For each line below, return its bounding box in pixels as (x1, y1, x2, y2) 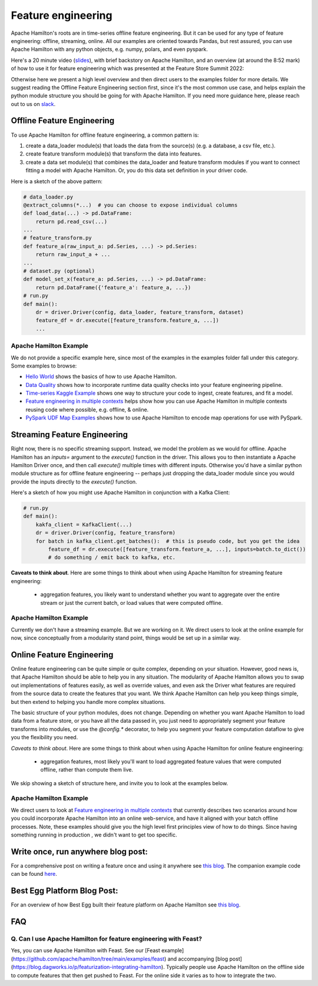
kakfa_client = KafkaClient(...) (35, 521, 132, 528)
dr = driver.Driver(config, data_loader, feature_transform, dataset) (35, 309, 244, 315)
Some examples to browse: (11, 362, 77, 369)
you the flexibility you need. (11, 734, 78, 741)
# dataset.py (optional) (23, 268, 95, 274)
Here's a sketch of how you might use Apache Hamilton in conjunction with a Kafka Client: (11, 489, 230, 496)
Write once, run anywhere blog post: (11, 846, 148, 856)
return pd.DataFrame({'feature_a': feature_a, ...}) (35, 284, 191, 291)
